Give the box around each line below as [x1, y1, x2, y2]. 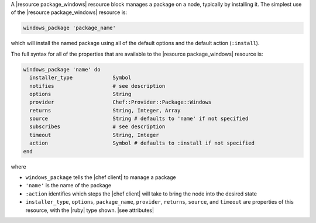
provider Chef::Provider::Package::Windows [29, 99, 212, 105]
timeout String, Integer [29, 132, 159, 138]
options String [29, 91, 132, 97]
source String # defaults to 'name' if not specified [29, 115, 249, 122]
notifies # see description [29, 83, 166, 89]
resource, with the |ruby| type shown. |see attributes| [25, 207, 154, 214]
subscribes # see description [29, 123, 166, 130]
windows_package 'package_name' [23, 25, 116, 32]
